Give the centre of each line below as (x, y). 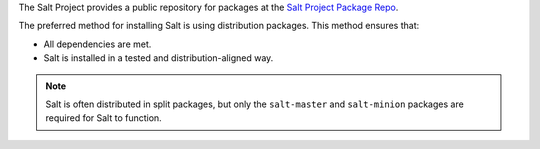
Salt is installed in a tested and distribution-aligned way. (158, 58)
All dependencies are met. (97, 44)
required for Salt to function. (103, 118)
